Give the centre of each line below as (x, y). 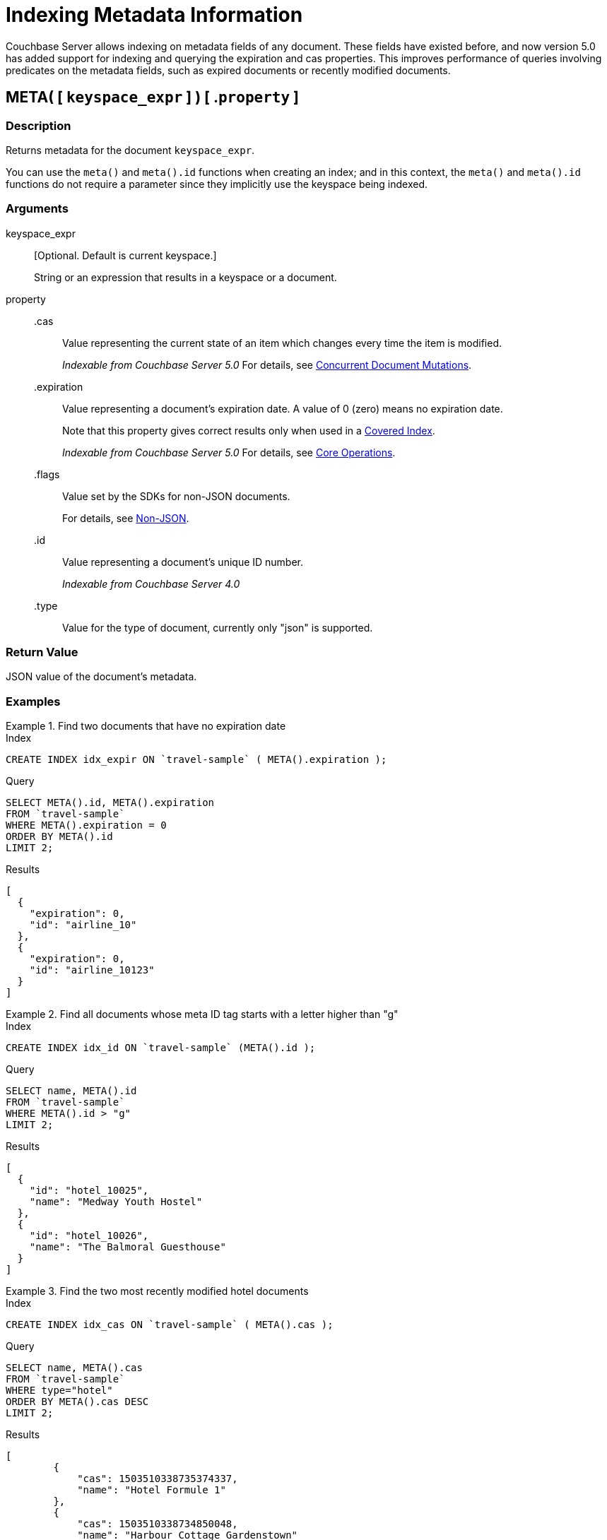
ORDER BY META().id (59, 837)
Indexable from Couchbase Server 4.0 (151, 584)
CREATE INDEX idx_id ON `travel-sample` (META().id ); (161, 1048)
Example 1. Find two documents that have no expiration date (146, 726)
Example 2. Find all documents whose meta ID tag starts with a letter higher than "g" (202, 1014)
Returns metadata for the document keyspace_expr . (130, 150)
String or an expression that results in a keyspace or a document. (185, 277)
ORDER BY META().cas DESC (77, 1402)
